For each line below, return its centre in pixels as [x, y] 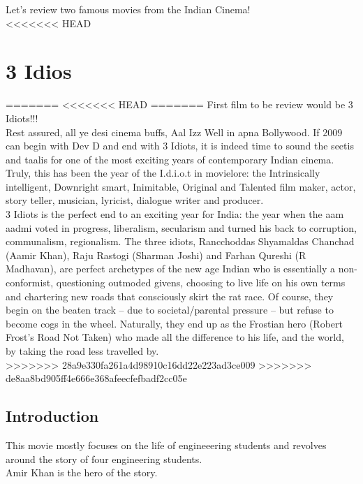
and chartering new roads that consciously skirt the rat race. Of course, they [170, 296]
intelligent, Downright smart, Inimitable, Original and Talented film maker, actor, [181, 186]
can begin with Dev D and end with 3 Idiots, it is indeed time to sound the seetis [180, 146]
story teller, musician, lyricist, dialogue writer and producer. [135, 200]
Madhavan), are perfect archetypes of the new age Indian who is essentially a [171, 269]
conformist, [30, 283]
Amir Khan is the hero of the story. [82, 472]
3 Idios [39, 71]
